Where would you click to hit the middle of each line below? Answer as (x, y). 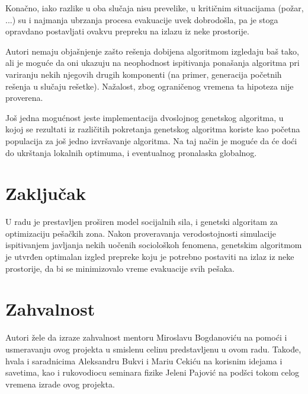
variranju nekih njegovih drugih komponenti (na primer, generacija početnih (144, 74)
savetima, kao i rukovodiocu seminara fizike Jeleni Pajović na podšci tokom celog (153, 372)
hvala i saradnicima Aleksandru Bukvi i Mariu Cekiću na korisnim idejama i (144, 360)
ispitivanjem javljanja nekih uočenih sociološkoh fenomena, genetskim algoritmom (154, 245)
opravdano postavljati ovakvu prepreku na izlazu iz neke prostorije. (127, 31)
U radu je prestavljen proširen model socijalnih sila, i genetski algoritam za (142, 222)
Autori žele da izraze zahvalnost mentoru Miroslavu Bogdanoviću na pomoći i (146, 337)
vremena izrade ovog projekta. (60, 384)
